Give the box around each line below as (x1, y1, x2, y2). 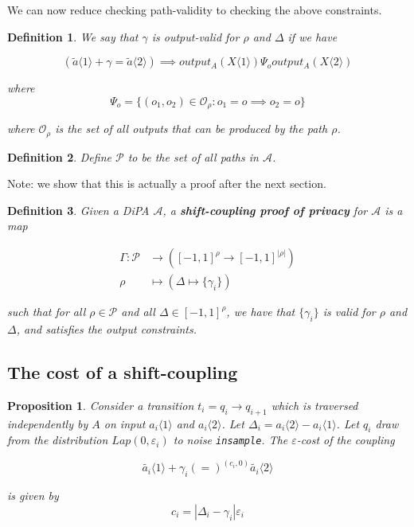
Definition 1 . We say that (7, 28, 139, 45)
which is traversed (271, 396, 358, 413)
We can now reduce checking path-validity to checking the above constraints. (7, 2, 382, 18)
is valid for (322, 303, 376, 320)
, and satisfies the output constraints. (16, 320, 197, 337)
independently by (7, 415, 88, 431)
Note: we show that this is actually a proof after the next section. (7, 175, 326, 192)
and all (121, 303, 155, 320)
